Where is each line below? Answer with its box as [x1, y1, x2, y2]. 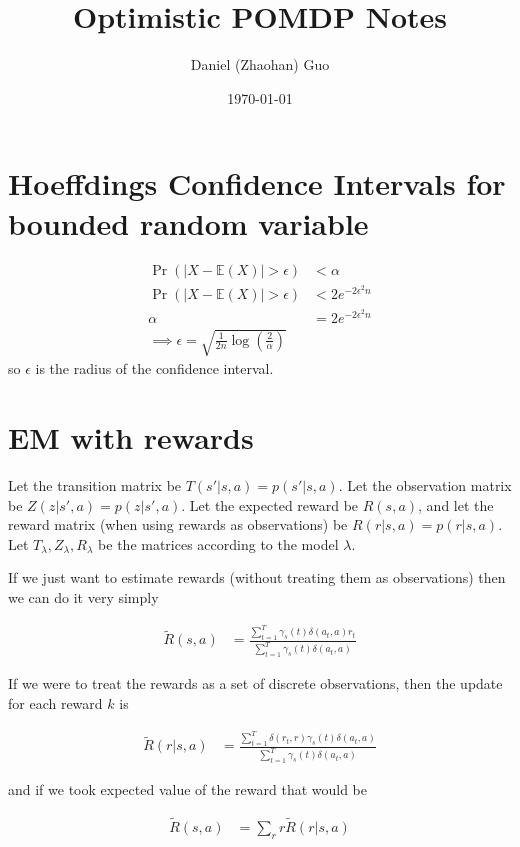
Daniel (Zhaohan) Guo [190, 54, 330, 75]
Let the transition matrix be [8, 475, 182, 496]
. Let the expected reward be [181, 494, 359, 515]
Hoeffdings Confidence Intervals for [8, 163, 506, 204]
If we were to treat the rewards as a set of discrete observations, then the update [8, 673, 503, 694]
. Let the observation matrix [338, 475, 512, 496]
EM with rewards [8, 417, 254, 458]
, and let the [418, 494, 494, 515]
